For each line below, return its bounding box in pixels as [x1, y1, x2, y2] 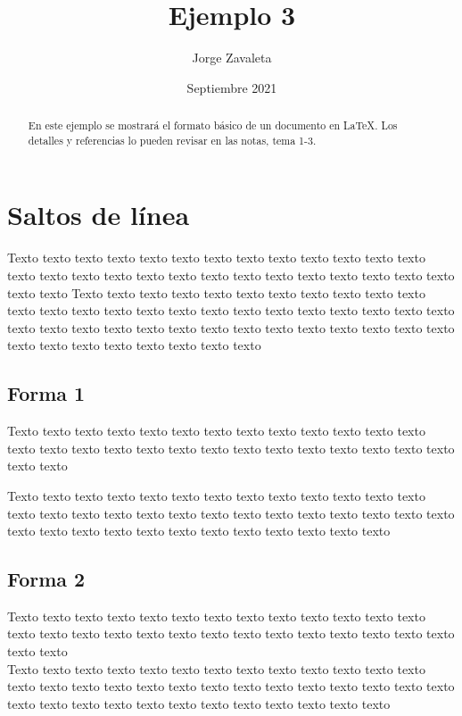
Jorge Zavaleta [192, 48, 272, 67]
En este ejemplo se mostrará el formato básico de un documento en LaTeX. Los [28, 118, 398, 133]
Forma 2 [7, 565, 86, 593]
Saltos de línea [7, 196, 190, 233]
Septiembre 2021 [186, 78, 277, 96]
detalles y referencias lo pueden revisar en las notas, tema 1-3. [28, 132, 317, 147]
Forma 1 [7, 379, 86, 407]
